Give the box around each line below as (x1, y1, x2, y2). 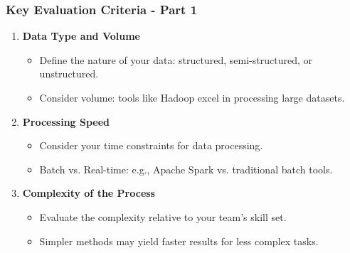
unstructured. (39, 66, 99, 81)
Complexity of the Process (22, 185, 155, 200)
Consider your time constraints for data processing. (39, 138, 263, 153)
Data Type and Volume (22, 28, 140, 43)
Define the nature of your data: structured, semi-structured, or (39, 52, 312, 67)
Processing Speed (22, 114, 110, 129)
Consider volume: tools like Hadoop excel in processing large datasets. (39, 90, 345, 104)
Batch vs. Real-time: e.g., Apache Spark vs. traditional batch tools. (39, 161, 333, 176)
